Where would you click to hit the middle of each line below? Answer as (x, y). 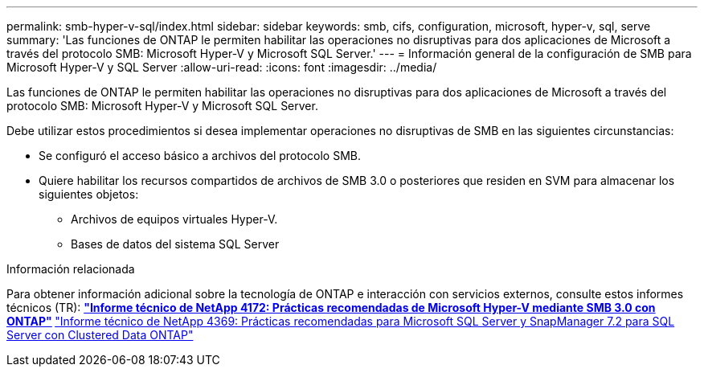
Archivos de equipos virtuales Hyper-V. (174, 219)
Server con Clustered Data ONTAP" (100, 335)
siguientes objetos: (89, 194)
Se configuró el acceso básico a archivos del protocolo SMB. (200, 156)
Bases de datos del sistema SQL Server (175, 244)
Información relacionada (71, 269)
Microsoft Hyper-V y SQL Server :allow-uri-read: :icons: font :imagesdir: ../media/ (222, 67)
